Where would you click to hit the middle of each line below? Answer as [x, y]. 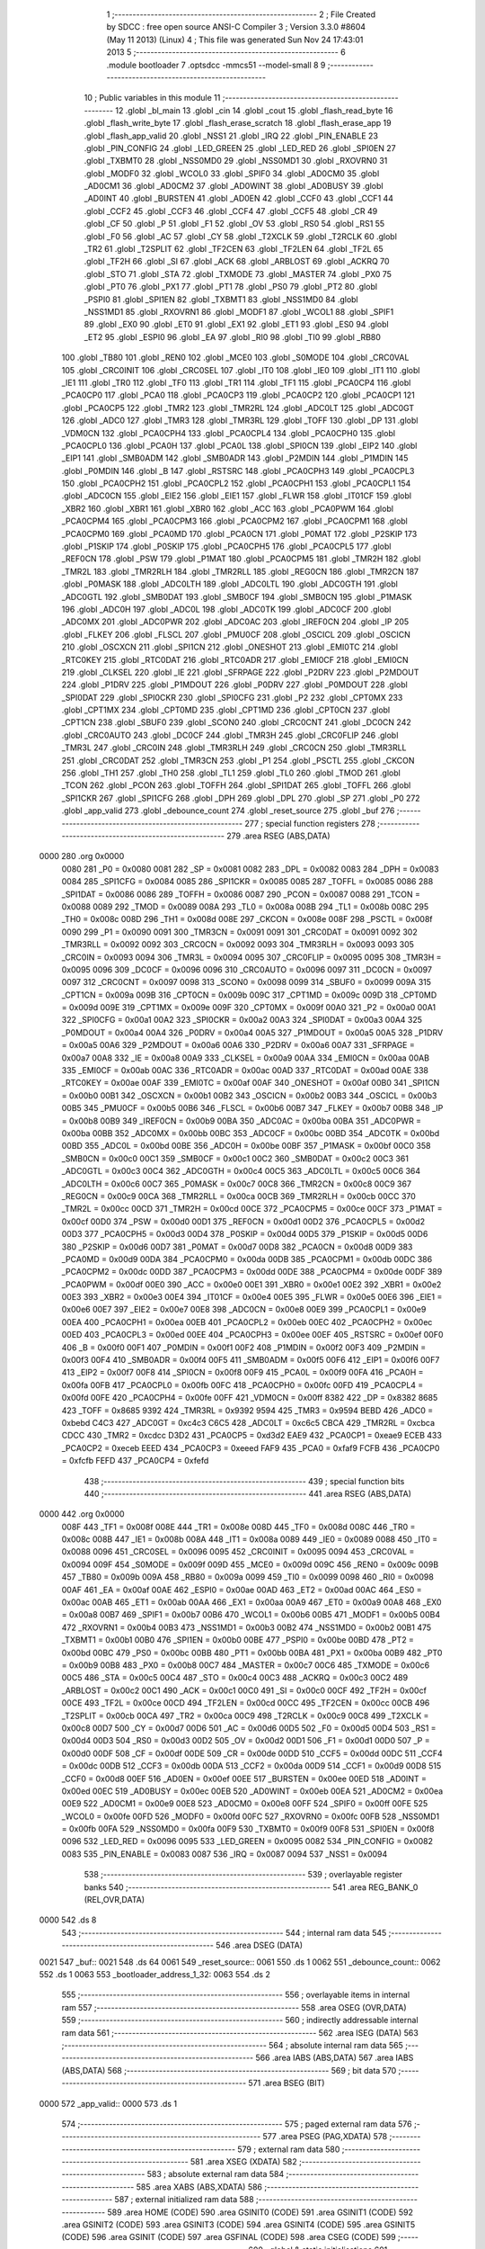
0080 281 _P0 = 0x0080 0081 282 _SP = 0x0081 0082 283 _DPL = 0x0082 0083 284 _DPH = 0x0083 [250, 869]
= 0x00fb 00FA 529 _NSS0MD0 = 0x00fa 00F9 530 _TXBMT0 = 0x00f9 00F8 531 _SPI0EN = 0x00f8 [248, 1829]
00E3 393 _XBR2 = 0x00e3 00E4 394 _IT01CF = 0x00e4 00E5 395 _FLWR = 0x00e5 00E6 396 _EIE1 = [252, 1297]
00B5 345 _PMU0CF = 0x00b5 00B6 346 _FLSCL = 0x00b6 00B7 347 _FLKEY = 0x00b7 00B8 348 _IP [252, 1108]
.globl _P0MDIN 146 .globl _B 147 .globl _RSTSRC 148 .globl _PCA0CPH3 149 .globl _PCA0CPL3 [238, 470]
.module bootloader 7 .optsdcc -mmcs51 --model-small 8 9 [216, 65]
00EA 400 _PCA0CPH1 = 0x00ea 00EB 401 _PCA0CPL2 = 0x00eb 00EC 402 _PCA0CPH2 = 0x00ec [247, 1322]
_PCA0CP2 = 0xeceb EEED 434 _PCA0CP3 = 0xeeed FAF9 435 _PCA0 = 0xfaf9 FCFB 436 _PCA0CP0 [251, 1447]
